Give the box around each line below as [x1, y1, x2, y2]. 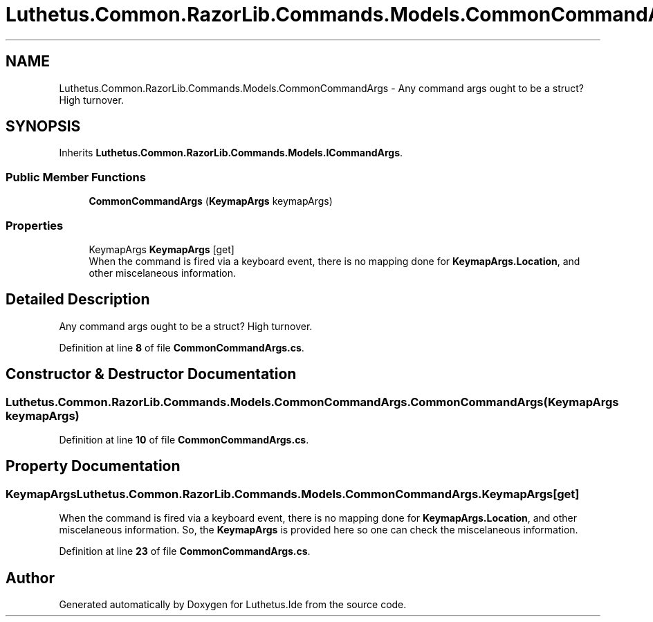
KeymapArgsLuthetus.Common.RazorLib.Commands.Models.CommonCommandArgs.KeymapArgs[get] [6, 486, 580, 501]
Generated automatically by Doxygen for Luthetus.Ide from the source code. [59, 598, 407, 611]
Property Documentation [6, 457, 181, 475]
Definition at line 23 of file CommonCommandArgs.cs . [59, 545, 311, 558]
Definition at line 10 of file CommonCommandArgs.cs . [59, 434, 309, 446]
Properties [6, 218, 64, 232]
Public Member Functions [6, 170, 146, 184]
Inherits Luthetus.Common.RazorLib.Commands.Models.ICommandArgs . [59, 147, 403, 159]
